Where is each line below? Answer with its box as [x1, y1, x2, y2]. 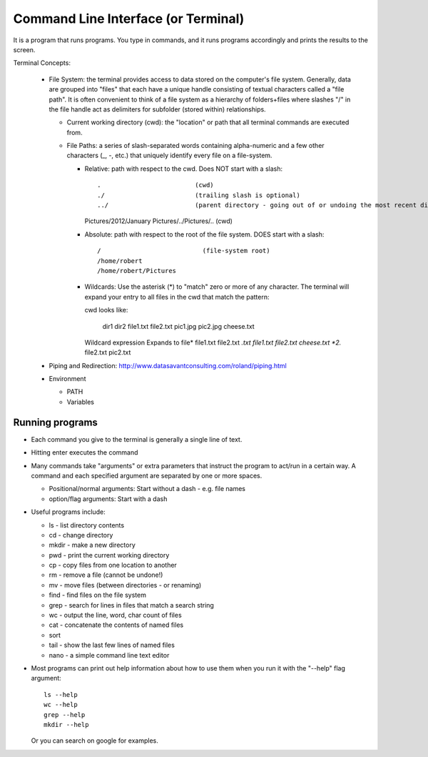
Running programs [13, 416, 98, 428]
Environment [49, 375, 86, 383]
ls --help [44, 691, 78, 698]
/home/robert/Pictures [97, 267, 177, 274]
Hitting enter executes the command [31, 448, 138, 457]
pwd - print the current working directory [49, 550, 170, 559]
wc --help [44, 701, 78, 709]
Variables [66, 397, 94, 406]
